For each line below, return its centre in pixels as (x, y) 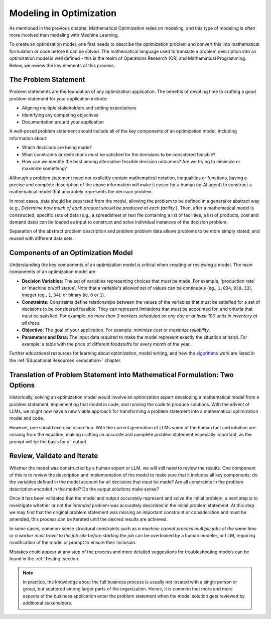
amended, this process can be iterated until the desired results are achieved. (89, 519)
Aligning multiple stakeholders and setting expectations (79, 108)
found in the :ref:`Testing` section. (44, 559)
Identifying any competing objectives (60, 115)
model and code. (27, 418)
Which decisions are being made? (57, 148)
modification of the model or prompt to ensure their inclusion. (73, 543)
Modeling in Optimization (63, 13)
